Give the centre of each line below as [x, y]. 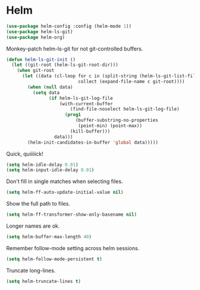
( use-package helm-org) [36, 37]
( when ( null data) [50, 87]
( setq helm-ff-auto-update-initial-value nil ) [65, 193]
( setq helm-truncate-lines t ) [44, 281]
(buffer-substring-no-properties [117, 120]
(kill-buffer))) [90, 131]
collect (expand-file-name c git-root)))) [132, 82]
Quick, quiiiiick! [25, 154]
